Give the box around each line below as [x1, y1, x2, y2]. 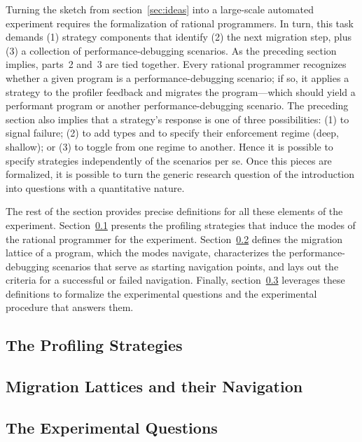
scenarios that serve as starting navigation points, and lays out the [52, 258, 339, 273]
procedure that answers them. [6, 300, 134, 315]
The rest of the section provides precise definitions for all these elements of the [6, 204, 343, 219]
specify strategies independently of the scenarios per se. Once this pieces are [6, 153, 332, 167]
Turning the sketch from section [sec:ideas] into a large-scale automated [6, 2, 314, 16]
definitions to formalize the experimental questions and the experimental [6, 286, 317, 301]
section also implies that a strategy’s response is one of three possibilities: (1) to [6, 111, 349, 126]
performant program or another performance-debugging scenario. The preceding [6, 98, 349, 113]
